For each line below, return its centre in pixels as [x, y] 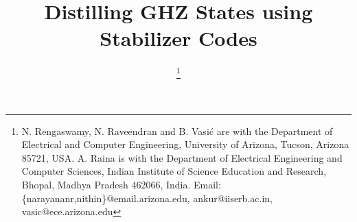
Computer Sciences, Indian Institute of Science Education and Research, [174, 171]
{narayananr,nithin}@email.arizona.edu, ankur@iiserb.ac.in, [147, 198]
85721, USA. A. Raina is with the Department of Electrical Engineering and [182, 157]
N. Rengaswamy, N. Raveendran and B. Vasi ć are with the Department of [177, 131]
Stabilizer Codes [178, 38]
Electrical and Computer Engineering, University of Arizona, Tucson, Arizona [185, 144]
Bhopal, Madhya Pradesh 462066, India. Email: [121, 185]
